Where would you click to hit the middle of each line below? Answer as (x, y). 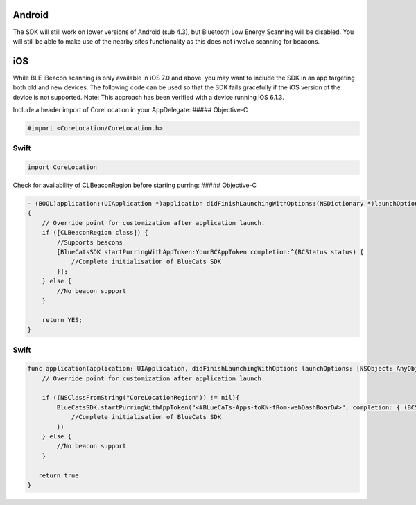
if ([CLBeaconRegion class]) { (95, 233)
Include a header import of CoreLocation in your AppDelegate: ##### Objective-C (130, 109)
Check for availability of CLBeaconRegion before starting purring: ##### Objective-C (135, 185)
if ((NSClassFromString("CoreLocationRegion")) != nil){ (141, 398)
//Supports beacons (89, 242)
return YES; (62, 320)
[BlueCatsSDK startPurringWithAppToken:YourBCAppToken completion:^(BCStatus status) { (210, 252)
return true (59, 475)
